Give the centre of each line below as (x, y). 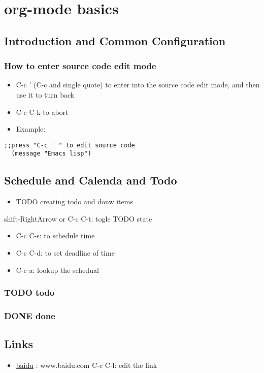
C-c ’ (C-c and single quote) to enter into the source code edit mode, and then (138, 85)
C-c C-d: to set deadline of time (65, 253)
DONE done (30, 316)
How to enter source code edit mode (80, 66)
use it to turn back (45, 94)
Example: (31, 129)
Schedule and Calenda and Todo (91, 180)
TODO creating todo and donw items (74, 201)
